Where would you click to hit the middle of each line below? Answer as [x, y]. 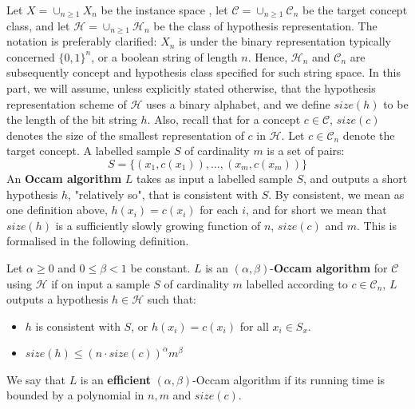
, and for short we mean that [316, 210]
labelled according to [297, 283]
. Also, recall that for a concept [224, 119]
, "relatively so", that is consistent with [163, 194]
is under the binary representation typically [285, 41]
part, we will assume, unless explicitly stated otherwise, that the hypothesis [191, 87]
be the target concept [355, 10]
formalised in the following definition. [98, 241]
